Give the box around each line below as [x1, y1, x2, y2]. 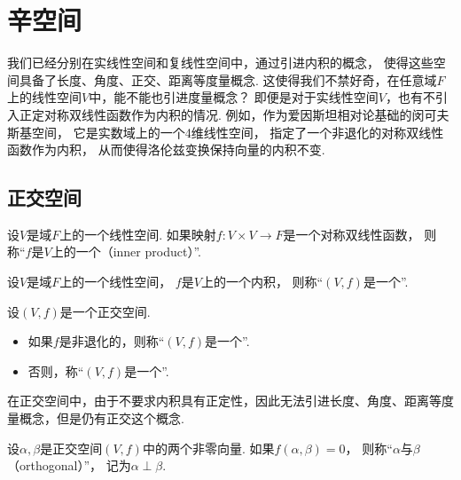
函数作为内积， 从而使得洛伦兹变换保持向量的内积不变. [7, 140, 325, 159]
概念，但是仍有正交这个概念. [19, 409, 184, 428]
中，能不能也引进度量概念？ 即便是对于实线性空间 [89, 88, 379, 106]
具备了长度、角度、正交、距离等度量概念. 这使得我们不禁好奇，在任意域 [19, 70, 437, 89]
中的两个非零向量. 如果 [142, 438, 275, 457]
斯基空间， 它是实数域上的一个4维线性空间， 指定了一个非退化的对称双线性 [7, 122, 444, 141]
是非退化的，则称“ [59, 332, 165, 350]
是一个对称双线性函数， [283, 224, 420, 243]
